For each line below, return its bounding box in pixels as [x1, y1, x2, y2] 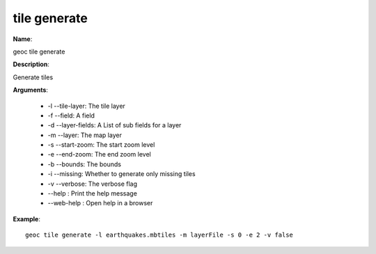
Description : [13, 60, 50, 69]
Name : [13, 35, 33, 43]
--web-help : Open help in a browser [47, 199, 153, 207]
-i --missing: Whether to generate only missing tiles [47, 170, 196, 178]
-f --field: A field [47, 111, 95, 120]
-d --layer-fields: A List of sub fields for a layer [47, 121, 182, 129]
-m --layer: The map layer [47, 131, 122, 139]
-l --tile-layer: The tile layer [47, 102, 125, 110]
